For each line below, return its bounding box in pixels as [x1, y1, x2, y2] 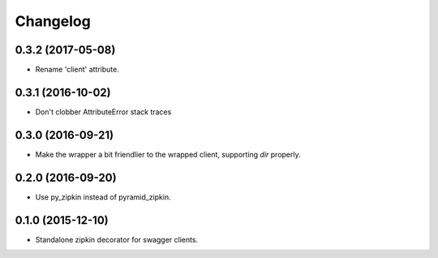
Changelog [15, 12, 91, 30]
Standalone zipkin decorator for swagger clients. [35, 234, 199, 244]
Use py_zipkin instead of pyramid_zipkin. [35, 191, 171, 202]
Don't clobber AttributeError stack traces [35, 106, 172, 117]
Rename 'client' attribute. [35, 65, 119, 75]
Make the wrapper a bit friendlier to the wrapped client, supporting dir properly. [35, 149, 302, 159]
